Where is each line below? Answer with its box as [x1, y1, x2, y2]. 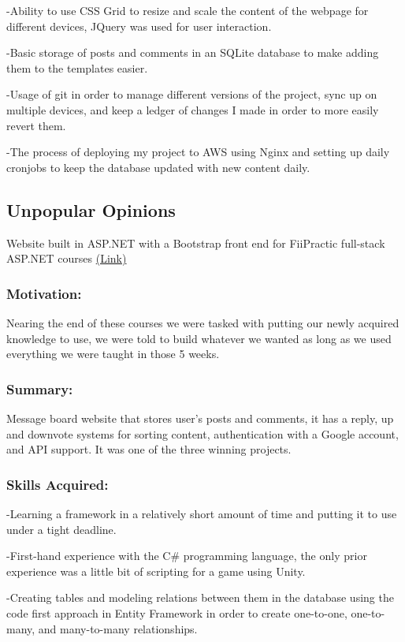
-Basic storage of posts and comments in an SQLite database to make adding [6, 44, 379, 61]
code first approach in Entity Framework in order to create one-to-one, [6, 604, 347, 621]
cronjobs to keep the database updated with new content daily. [6, 159, 310, 175]
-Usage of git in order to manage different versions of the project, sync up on [6, 86, 377, 103]
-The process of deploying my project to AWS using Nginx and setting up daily [6, 144, 390, 160]
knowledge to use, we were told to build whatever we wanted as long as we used [6, 330, 392, 346]
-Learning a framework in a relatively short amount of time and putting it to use [6, 505, 397, 521]
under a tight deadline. [6, 521, 117, 537]
